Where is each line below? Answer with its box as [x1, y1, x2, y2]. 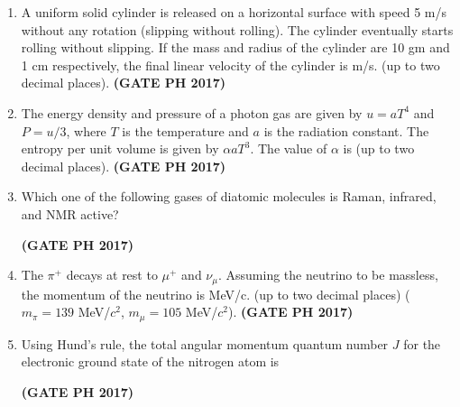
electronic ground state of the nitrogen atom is [21, 352, 280, 371]
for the [403, 334, 441, 353]
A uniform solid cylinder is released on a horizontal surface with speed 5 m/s [21, 3, 446, 21]
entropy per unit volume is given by [21, 139, 219, 158]
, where [66, 121, 106, 140]
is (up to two [343, 139, 415, 158]
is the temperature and [122, 121, 249, 140]
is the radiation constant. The [263, 121, 429, 140]
